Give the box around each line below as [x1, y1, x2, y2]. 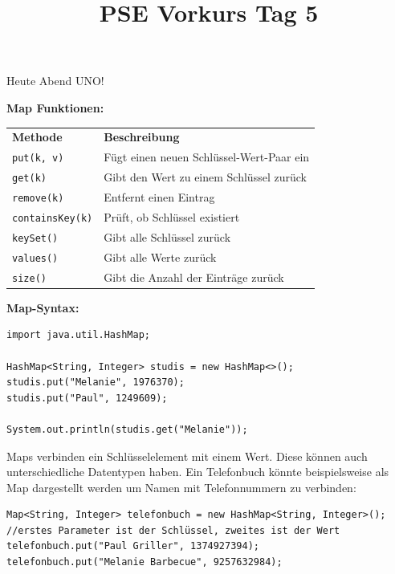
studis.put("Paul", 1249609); [6, 392, 168, 404]
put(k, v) [12, 153, 64, 165]
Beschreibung [104, 128, 180, 145]
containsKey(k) [12, 212, 93, 224]
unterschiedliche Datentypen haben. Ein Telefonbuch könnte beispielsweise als [6, 463, 389, 480]
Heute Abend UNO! [6, 72, 104, 89]
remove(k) [12, 192, 64, 204]
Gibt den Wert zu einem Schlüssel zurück [104, 169, 307, 185]
